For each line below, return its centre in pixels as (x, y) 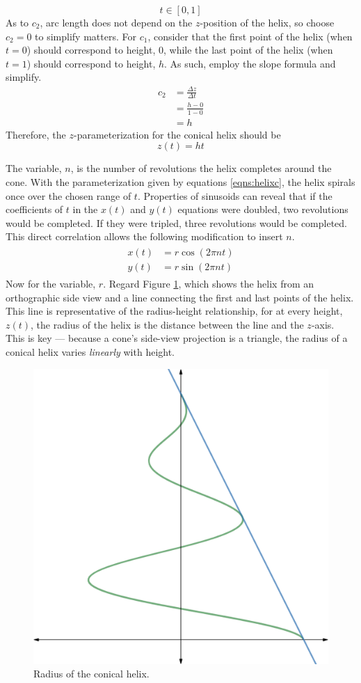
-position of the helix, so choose (267, 22)
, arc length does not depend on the (116, 22)
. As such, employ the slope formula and (250, 63)
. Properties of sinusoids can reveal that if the (235, 195)
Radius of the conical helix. (91, 674)
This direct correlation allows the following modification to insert (144, 236)
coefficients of (34, 209)
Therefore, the (36, 134)
